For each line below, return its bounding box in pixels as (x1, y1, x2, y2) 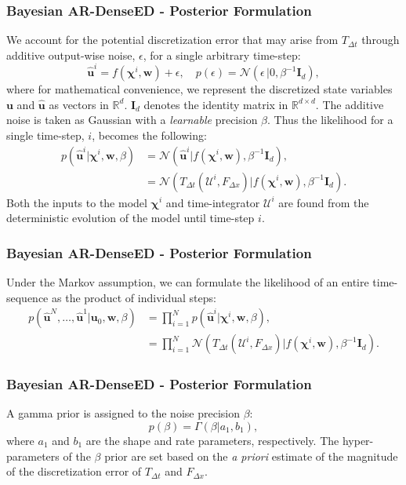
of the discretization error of (6, 463, 142, 480)
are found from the (278, 194, 369, 210)
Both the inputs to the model (6, 194, 147, 210)
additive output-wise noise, (6, 46, 136, 63)
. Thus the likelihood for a (267, 111, 393, 128)
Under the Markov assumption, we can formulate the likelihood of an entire (6, 273, 369, 290)
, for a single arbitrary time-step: (143, 46, 301, 63)
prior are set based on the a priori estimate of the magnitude (104, 447, 398, 464)
